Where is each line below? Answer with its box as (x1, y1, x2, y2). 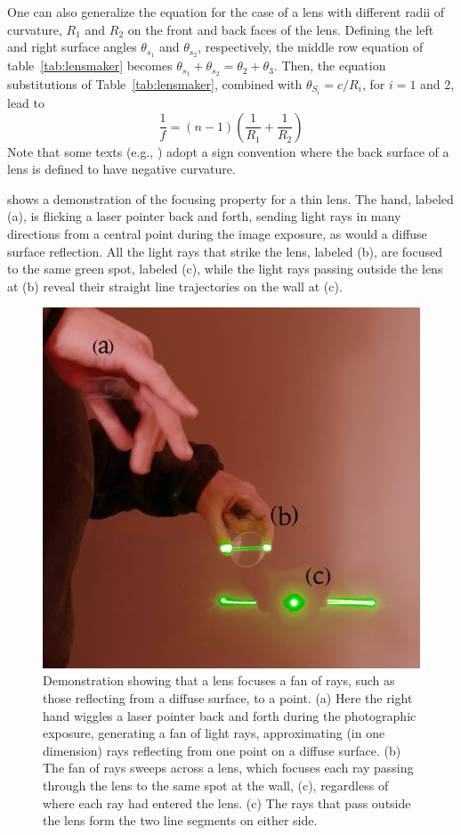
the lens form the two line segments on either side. (43, 811, 318, 830)
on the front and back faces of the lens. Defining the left (127, 20, 434, 38)
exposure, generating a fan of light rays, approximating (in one (43, 724, 385, 742)
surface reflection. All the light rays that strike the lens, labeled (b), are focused (7, 241, 443, 260)
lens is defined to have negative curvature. (7, 160, 236, 178)
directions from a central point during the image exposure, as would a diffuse (7, 224, 427, 242)
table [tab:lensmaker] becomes (7, 56, 173, 75)
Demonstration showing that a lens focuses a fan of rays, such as (43, 671, 395, 690)
